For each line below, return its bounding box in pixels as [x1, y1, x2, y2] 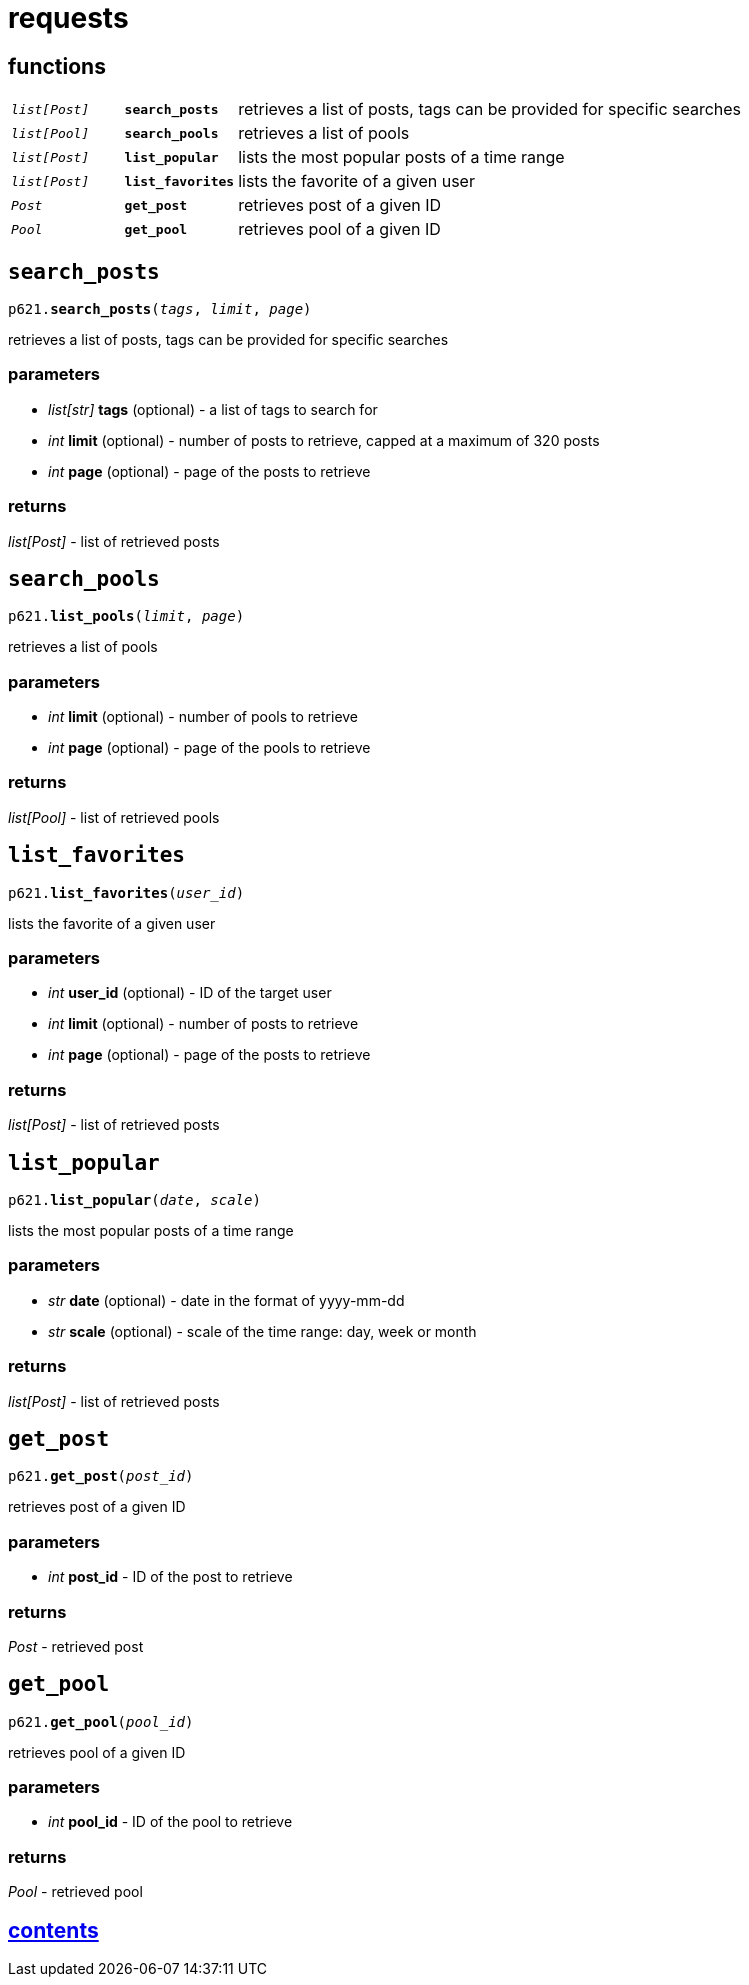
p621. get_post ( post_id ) [8, 1468, 194, 1485]
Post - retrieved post [8, 1637, 144, 1655]
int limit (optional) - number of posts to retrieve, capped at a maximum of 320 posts [48, 431, 600, 449]
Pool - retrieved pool [8, 1883, 143, 1901]
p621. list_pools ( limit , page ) [8, 608, 245, 625]
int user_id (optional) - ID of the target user [48, 984, 332, 1002]
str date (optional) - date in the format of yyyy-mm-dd [48, 1291, 405, 1309]
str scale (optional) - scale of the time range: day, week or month [48, 1322, 477, 1340]
